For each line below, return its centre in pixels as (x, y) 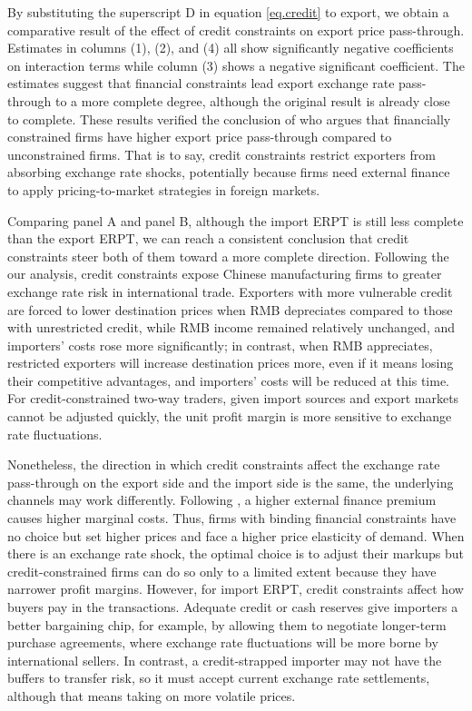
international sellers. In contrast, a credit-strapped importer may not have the (225, 660)
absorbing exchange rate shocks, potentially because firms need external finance (229, 172)
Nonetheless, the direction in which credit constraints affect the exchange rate (224, 464)
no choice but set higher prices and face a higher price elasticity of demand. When (236, 535)
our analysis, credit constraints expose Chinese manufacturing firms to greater (225, 274)
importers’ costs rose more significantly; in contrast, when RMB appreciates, (220, 345)
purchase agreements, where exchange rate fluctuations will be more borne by (223, 642)
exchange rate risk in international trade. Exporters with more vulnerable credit (230, 291)
